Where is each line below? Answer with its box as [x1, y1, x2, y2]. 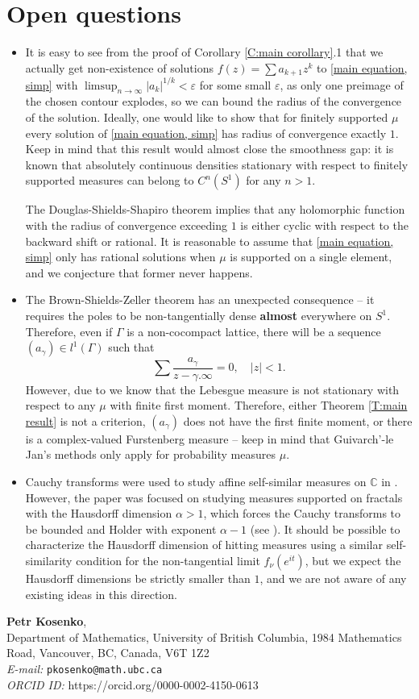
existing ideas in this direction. [25, 585, 177, 602]
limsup [84, 80, 118, 92]
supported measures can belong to [25, 172, 194, 189]
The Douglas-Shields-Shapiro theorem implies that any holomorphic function [25, 201, 405, 218]
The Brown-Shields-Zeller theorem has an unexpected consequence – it [25, 291, 375, 308]
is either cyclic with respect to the [240, 217, 409, 234]
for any [246, 172, 281, 189]
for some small [199, 76, 272, 93]
